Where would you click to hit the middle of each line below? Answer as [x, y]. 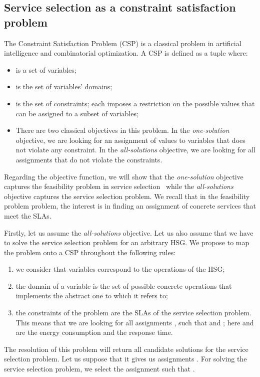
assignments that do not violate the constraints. [89, 159]
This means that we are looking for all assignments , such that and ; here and [135, 322]
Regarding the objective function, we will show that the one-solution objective [124, 176]
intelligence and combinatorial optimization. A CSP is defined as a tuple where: [126, 53]
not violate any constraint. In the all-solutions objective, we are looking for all [135, 150]
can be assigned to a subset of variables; [77, 113]
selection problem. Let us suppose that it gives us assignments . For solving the [125, 359]
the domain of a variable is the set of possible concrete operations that [124, 286]
